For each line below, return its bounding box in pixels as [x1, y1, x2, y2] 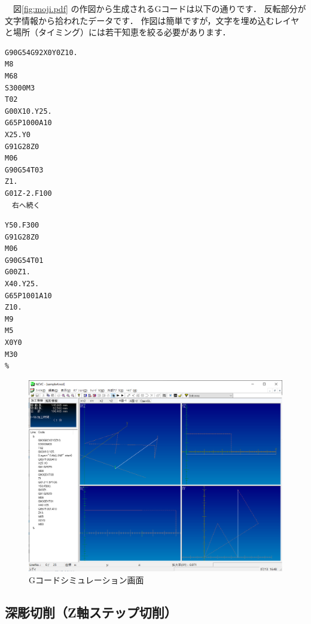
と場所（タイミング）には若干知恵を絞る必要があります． [5, 26, 231, 38]
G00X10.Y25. [5, 107, 52, 116]
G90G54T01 [5, 256, 44, 265]
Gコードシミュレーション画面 [29, 573, 144, 586]
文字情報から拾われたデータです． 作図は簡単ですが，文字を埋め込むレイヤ [5, 14, 300, 26]
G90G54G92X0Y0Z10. [5, 48, 78, 57]
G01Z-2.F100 [5, 189, 52, 198]
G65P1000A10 [5, 119, 52, 128]
